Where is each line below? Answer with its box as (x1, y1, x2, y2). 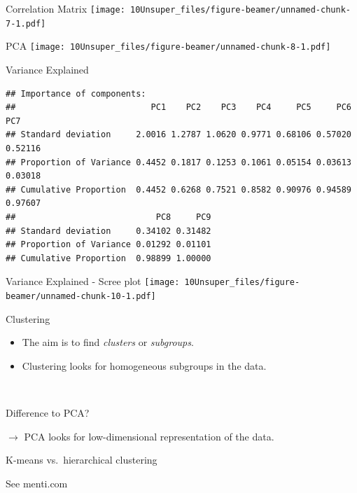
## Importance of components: (6, 88, 146, 99)
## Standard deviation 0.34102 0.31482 (6, 225, 211, 236)
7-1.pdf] (6, 18, 46, 29)
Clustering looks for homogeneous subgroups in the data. (22, 358, 267, 373)
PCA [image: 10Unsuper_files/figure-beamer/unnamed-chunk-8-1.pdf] (6, 39, 331, 53)
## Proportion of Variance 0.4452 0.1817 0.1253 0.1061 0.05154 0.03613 (6, 157, 351, 167)
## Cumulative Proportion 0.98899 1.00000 (6, 253, 211, 263)
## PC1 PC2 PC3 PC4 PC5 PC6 (6, 102, 351, 113)
